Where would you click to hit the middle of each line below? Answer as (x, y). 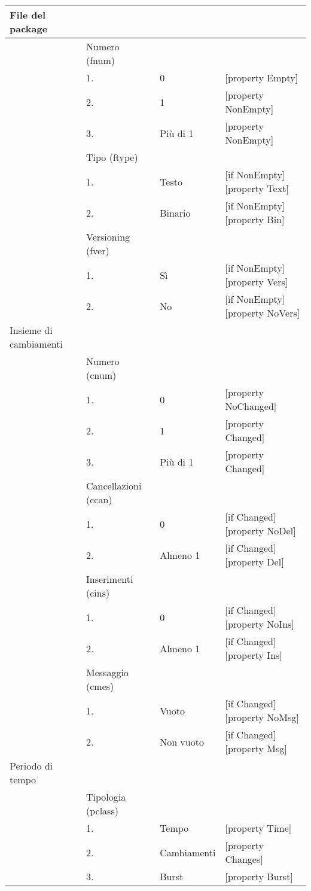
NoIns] (280, 624)
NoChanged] (251, 406)
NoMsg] (283, 717)
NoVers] (283, 313)
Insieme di (31, 330)
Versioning (108, 237)
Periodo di (31, 766)
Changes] (244, 859)
